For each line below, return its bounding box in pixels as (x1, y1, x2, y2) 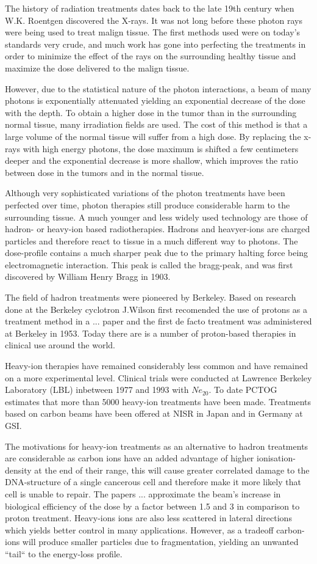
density (5, 463, 32, 476)
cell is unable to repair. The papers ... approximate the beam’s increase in (5, 487, 281, 500)
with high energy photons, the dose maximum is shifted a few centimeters (23, 142, 299, 155)
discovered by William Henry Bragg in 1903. (5, 270, 171, 283)
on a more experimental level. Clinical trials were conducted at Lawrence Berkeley (5, 371, 312, 384)
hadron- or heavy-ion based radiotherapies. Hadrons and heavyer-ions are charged (5, 222, 310, 235)
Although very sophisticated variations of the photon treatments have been (5, 186, 285, 199)
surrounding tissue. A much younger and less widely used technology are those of (5, 210, 308, 223)
